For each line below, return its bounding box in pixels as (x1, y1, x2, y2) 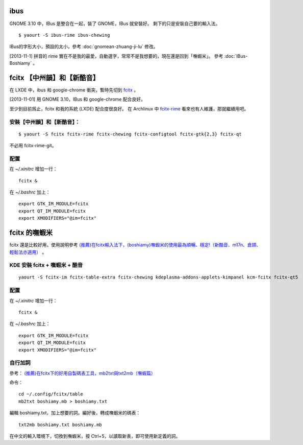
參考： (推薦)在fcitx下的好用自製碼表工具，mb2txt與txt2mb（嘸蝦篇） (9, 370, 156, 376)
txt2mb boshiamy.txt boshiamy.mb (18, 421, 102, 428)
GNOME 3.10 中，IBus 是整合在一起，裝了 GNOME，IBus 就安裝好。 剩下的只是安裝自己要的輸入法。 (9, 20, 220, 27)
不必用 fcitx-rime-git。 (9, 143, 57, 149)
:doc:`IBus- (224, 53, 248, 59)
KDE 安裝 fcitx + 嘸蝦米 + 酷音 (9, 262, 83, 269)
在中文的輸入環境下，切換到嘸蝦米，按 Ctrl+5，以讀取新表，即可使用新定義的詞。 (9, 433, 181, 439)
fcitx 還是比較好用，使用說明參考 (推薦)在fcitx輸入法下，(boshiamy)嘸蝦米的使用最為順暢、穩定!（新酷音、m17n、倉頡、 (9, 242, 261, 248)
